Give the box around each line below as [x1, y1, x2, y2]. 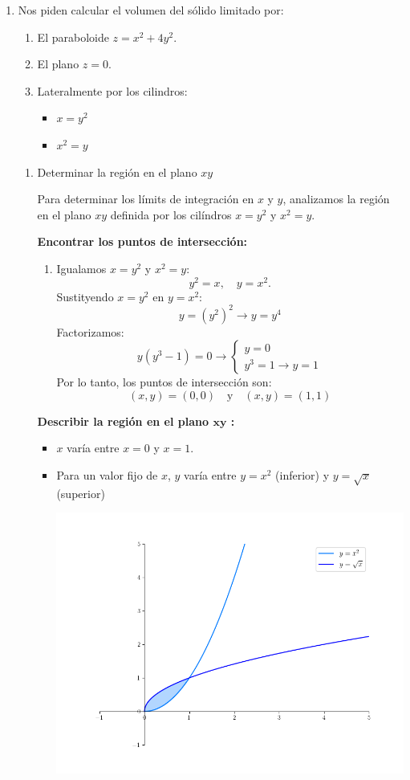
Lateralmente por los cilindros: [37, 82, 188, 99]
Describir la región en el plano [37, 412, 209, 429]
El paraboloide [37, 28, 109, 45]
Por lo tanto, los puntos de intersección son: [56, 374, 272, 390]
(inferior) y [275, 467, 330, 484]
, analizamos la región [282, 190, 390, 207]
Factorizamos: [56, 323, 124, 340]
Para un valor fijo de [56, 467, 158, 484]
